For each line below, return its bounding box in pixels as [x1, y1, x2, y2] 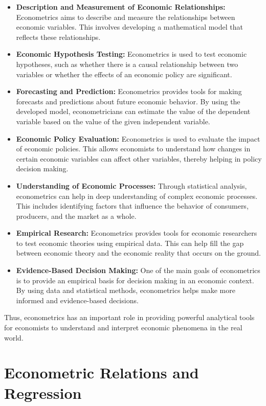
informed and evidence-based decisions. [16, 295, 139, 305]
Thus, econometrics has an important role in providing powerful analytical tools [4, 312, 255, 323]
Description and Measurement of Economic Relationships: [16, 2, 226, 12]
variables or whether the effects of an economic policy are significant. [16, 69, 232, 79]
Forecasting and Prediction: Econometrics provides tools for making [16, 86, 242, 97]
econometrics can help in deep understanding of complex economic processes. [16, 190, 258, 201]
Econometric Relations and [4, 362, 199, 383]
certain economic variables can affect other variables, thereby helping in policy [16, 153, 262, 164]
